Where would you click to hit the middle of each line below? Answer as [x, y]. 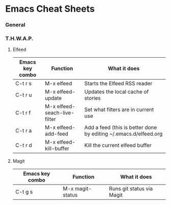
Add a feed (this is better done [121, 127]
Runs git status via [131, 189]
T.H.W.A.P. [19, 39]
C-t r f [23, 113]
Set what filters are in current [119, 110]
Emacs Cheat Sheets [50, 9]
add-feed [57, 134]
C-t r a [23, 131]
